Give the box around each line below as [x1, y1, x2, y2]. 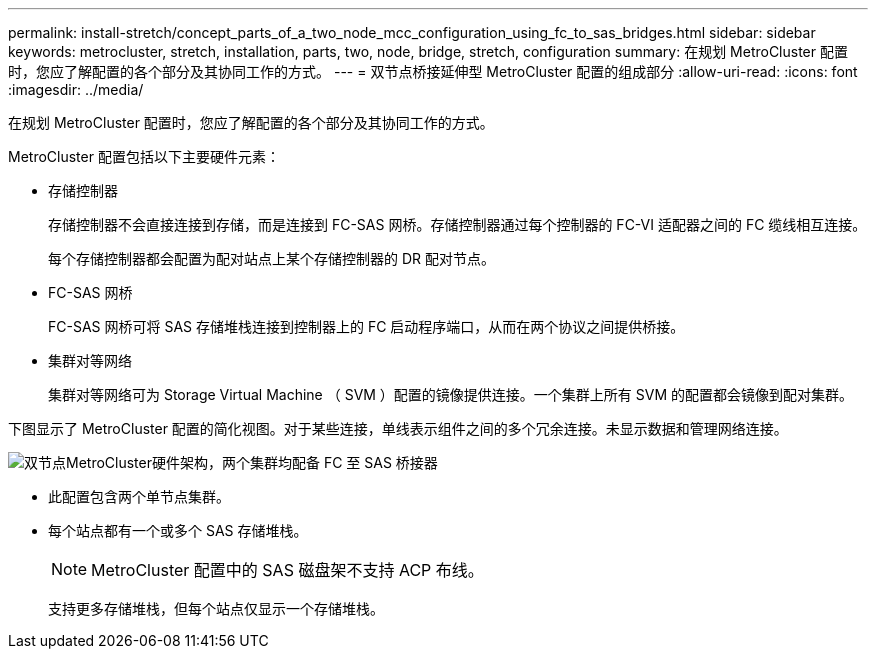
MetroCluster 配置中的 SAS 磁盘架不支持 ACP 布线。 [91, 560, 484, 580]
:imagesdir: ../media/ [8, 81, 144, 98]
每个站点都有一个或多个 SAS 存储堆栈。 [48, 522, 308, 539]
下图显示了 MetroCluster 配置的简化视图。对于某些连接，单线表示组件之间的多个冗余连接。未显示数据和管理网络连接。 [8, 420, 788, 437]
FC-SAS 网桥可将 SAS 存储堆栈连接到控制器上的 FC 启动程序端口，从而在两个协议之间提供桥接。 [48, 318, 685, 335]
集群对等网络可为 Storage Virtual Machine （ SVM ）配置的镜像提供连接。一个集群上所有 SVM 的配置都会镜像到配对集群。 [48, 386, 854, 403]
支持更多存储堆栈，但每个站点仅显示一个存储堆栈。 [48, 600, 384, 617]
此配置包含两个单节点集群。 [48, 488, 230, 505]
